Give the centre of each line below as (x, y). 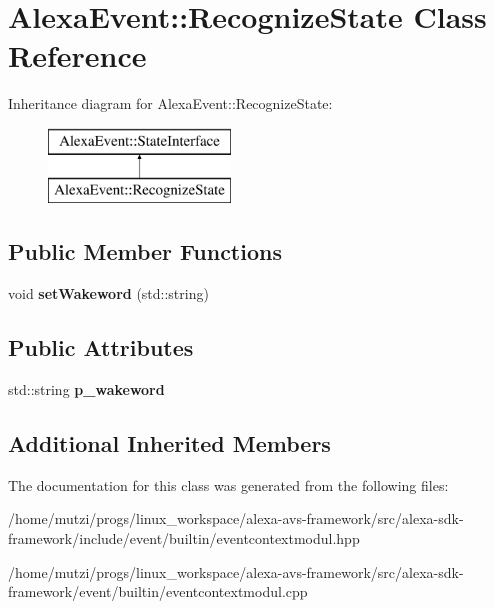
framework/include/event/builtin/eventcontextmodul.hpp (184, 538)
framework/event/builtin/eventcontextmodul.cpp (158, 591)
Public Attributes (101, 347)
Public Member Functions (145, 251)
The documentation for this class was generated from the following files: (228, 484)
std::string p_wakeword (86, 389)
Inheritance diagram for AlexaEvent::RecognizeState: (170, 103)
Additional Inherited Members (169, 443)
